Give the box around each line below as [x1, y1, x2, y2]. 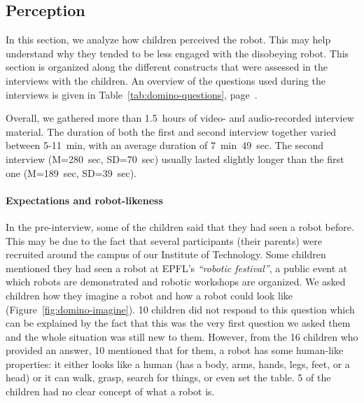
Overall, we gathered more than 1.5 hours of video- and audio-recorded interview [6, 111, 354, 125]
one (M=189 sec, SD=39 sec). [6, 165, 136, 180]
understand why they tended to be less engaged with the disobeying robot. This [6, 45, 349, 60]
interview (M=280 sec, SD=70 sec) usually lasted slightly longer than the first [6, 151, 344, 166]
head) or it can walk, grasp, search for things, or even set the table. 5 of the [6, 370, 331, 385]
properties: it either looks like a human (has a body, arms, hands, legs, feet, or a [6, 356, 350, 371]
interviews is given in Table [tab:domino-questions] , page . [6, 87, 258, 101]
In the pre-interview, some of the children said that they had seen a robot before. [6, 219, 354, 234]
